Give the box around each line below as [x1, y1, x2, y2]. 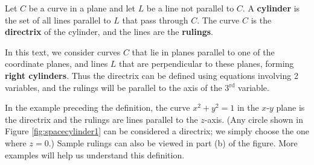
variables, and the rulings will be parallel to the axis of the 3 [5, 81, 229, 93]
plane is [276, 101, 305, 114]
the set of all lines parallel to [5, 13, 111, 26]
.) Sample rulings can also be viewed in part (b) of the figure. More [48, 136, 298, 149]
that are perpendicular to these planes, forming [119, 57, 294, 70]
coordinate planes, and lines [5, 57, 108, 70]
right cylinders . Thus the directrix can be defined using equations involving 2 [5, 69, 298, 81]
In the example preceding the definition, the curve [5, 101, 190, 114]
